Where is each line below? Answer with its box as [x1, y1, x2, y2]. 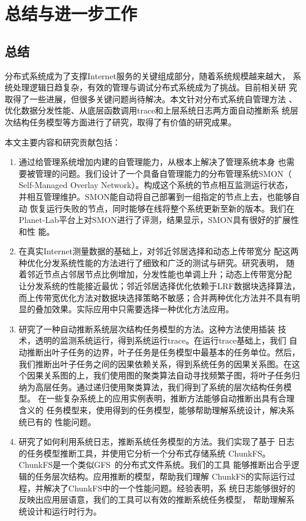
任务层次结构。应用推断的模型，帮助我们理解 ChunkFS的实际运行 [35, 470, 287, 482]
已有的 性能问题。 [27, 415, 96, 428]
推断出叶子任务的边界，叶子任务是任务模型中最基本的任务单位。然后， [27, 346, 300, 358]
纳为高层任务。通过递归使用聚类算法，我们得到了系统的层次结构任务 [18, 380, 284, 393]
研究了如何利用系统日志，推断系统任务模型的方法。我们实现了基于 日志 [18, 435, 295, 448]
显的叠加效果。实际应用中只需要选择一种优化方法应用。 [18, 303, 234, 315]
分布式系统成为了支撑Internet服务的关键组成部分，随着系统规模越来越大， [5, 69, 291, 82]
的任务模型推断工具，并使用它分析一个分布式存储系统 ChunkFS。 [18, 446, 271, 459]
